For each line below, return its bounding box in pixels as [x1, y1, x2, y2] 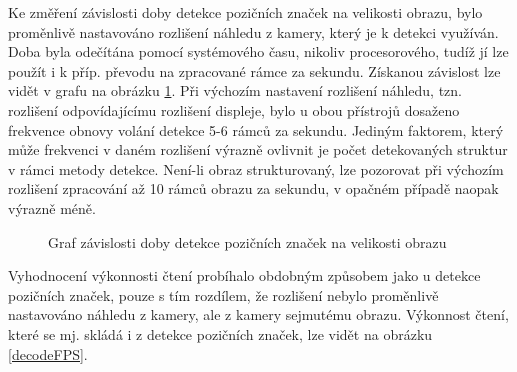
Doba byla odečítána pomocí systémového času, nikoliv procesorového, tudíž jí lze [8, 41, 509, 62]
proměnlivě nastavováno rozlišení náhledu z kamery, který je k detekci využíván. [8, 21, 499, 42]
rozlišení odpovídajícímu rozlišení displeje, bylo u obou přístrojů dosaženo [8, 99, 460, 120]
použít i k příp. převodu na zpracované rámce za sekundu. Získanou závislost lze [8, 60, 501, 81]
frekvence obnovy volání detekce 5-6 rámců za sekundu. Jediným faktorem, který [8, 119, 504, 140]
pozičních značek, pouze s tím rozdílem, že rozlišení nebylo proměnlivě [8, 284, 439, 305]
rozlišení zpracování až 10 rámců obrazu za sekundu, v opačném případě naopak [8, 178, 499, 199]
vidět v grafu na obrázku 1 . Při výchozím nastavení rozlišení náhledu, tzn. [8, 80, 462, 101]
